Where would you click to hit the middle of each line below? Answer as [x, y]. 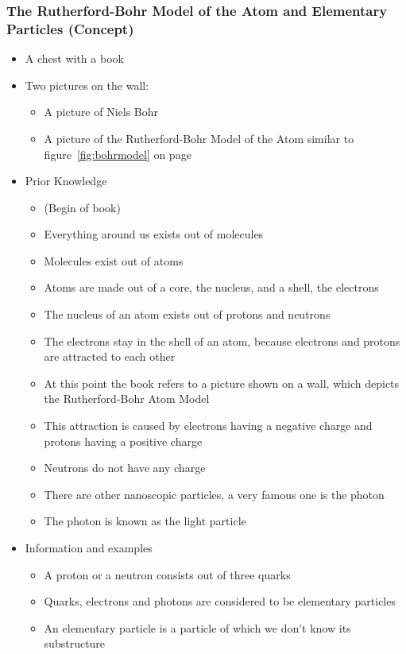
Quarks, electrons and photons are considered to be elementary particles [220, 601]
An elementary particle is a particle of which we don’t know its [197, 627]
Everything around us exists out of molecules [154, 234]
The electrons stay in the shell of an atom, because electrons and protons [222, 341]
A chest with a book [74, 58]
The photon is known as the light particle [145, 521]
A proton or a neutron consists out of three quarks [167, 574]
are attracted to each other [110, 356]
